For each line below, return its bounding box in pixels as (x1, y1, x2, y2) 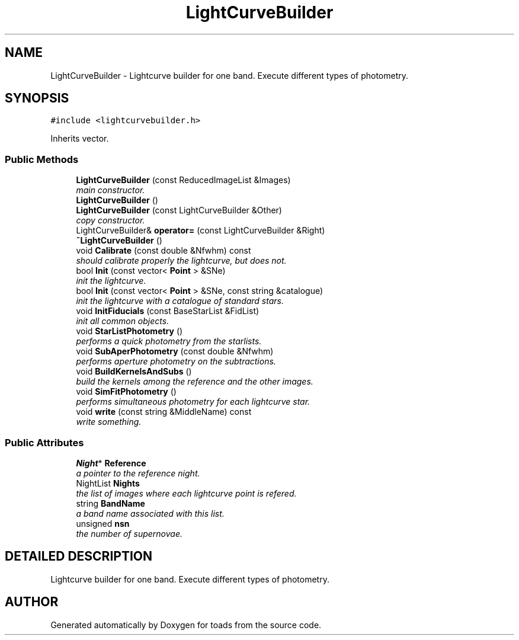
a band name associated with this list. (76, 508, 225, 519)
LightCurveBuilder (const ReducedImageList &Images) (76, 175, 291, 185)
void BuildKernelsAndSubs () (76, 366, 192, 377)
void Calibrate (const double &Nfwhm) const (76, 245, 251, 256)
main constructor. (76, 185, 145, 196)
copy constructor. (76, 215, 145, 226)
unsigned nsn (76, 518, 130, 529)
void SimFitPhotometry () (76, 386, 177, 397)
